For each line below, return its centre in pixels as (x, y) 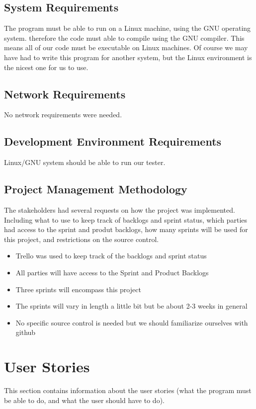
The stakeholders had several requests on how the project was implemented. (120, 209)
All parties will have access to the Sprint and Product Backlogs (112, 272)
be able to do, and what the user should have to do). (84, 400)
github (26, 332)
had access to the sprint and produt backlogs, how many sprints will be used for (126, 229)
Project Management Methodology (96, 189)
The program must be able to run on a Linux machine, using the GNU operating (128, 28)
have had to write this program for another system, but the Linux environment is (128, 57)
